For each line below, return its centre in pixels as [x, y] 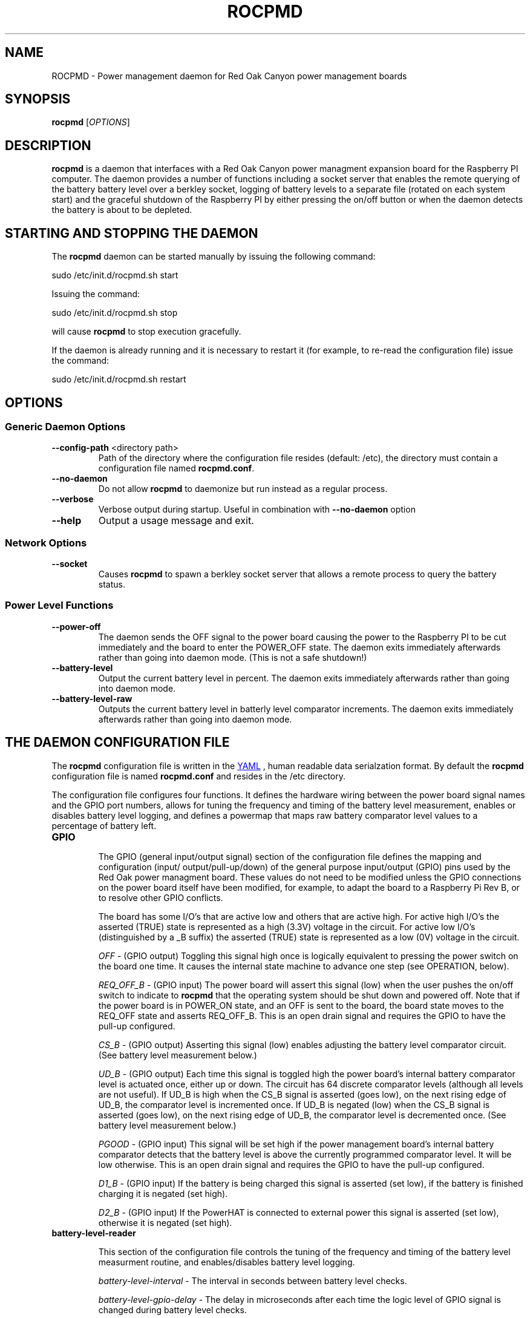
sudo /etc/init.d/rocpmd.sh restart [119, 379]
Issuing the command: [96, 294]
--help [67, 521]
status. [112, 585]
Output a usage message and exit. [176, 521]
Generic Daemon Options [65, 426]
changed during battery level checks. [172, 1310]
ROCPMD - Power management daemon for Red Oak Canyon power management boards [229, 76]
